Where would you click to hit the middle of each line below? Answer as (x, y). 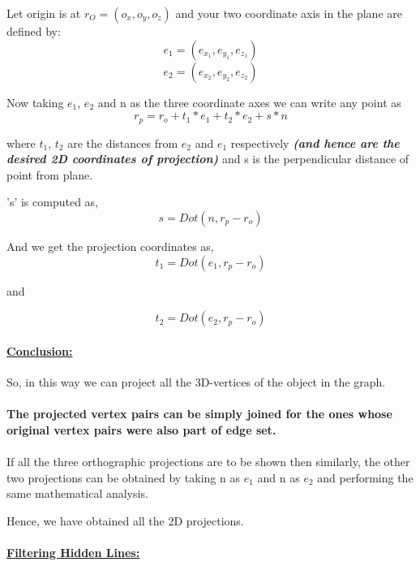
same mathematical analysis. (77, 493)
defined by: (34, 31)
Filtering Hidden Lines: (73, 552)
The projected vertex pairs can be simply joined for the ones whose (199, 414)
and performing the (365, 477)
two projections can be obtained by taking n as (123, 477)
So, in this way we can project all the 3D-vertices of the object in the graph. (196, 382)
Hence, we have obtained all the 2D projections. (125, 520)
